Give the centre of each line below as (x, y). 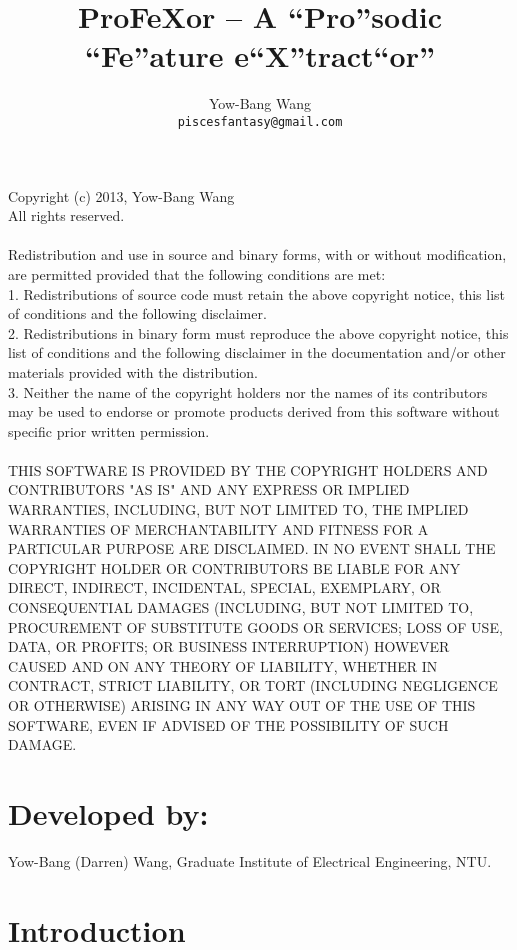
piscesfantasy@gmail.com (260, 121)
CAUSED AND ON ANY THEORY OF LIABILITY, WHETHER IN (223, 665)
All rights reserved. (66, 215)
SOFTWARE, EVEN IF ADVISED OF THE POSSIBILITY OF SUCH (228, 724)
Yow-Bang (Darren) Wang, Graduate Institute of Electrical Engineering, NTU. (250, 860)
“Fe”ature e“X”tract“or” (260, 55)
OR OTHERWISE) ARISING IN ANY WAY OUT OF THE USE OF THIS (242, 705)
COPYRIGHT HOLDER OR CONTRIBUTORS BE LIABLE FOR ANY (234, 567)
